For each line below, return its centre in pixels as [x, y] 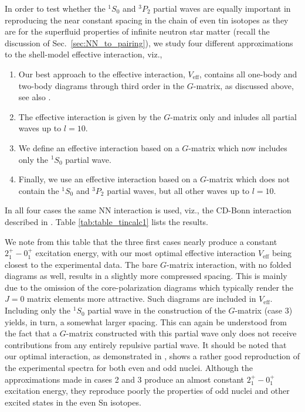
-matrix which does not [248, 179]
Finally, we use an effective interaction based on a [108, 179]
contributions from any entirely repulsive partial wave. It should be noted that [146, 344]
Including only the [38, 310]
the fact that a [31, 333]
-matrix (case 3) [264, 310]
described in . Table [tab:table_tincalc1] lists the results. [107, 221]
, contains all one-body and [248, 74]
